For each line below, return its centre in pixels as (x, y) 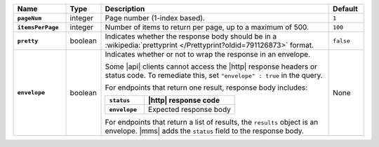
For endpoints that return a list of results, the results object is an (212, 122)
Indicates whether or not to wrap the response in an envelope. (208, 54)
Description (125, 9)
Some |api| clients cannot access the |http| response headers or (211, 66)
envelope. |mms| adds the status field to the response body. (205, 131)
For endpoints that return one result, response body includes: (206, 87)
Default (345, 9)
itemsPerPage (38, 27)
